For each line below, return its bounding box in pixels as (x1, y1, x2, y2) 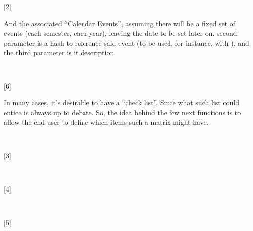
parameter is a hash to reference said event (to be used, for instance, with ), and (4, 37, 249, 48)
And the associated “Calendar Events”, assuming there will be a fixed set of (4, 18, 236, 28)
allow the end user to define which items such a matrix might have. (4, 117, 209, 127)
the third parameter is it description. (4, 47, 116, 58)
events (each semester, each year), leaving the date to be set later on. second (4, 28, 237, 38)
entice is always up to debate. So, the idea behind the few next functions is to (4, 107, 241, 117)
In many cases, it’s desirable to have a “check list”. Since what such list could (4, 97, 240, 108)
